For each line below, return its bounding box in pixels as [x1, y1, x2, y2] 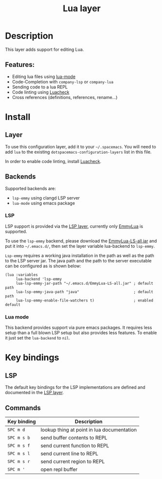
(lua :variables [5, 272, 38, 277]
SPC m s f [7, 442, 30, 448]
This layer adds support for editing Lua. [5, 46, 84, 52]
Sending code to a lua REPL [12, 84, 68, 90]
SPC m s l [7, 451, 30, 456]
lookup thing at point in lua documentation [40, 426, 137, 433]
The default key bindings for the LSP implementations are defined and [5, 384, 145, 390]
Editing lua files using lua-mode [12, 74, 76, 80]
